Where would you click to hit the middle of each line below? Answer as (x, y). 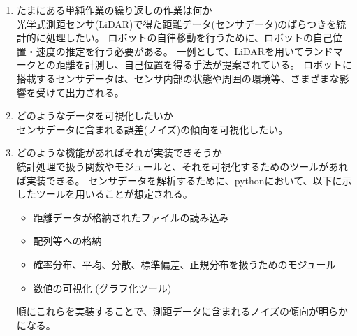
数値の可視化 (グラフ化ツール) (102, 287)
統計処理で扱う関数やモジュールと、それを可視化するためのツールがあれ (182, 166)
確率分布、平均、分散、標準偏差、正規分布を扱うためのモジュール (184, 264)
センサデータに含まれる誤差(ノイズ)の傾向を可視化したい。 (152, 129)
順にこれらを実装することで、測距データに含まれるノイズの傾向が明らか (182, 311)
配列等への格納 (67, 241)
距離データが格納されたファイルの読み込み (131, 217)
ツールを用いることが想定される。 (114, 194)
